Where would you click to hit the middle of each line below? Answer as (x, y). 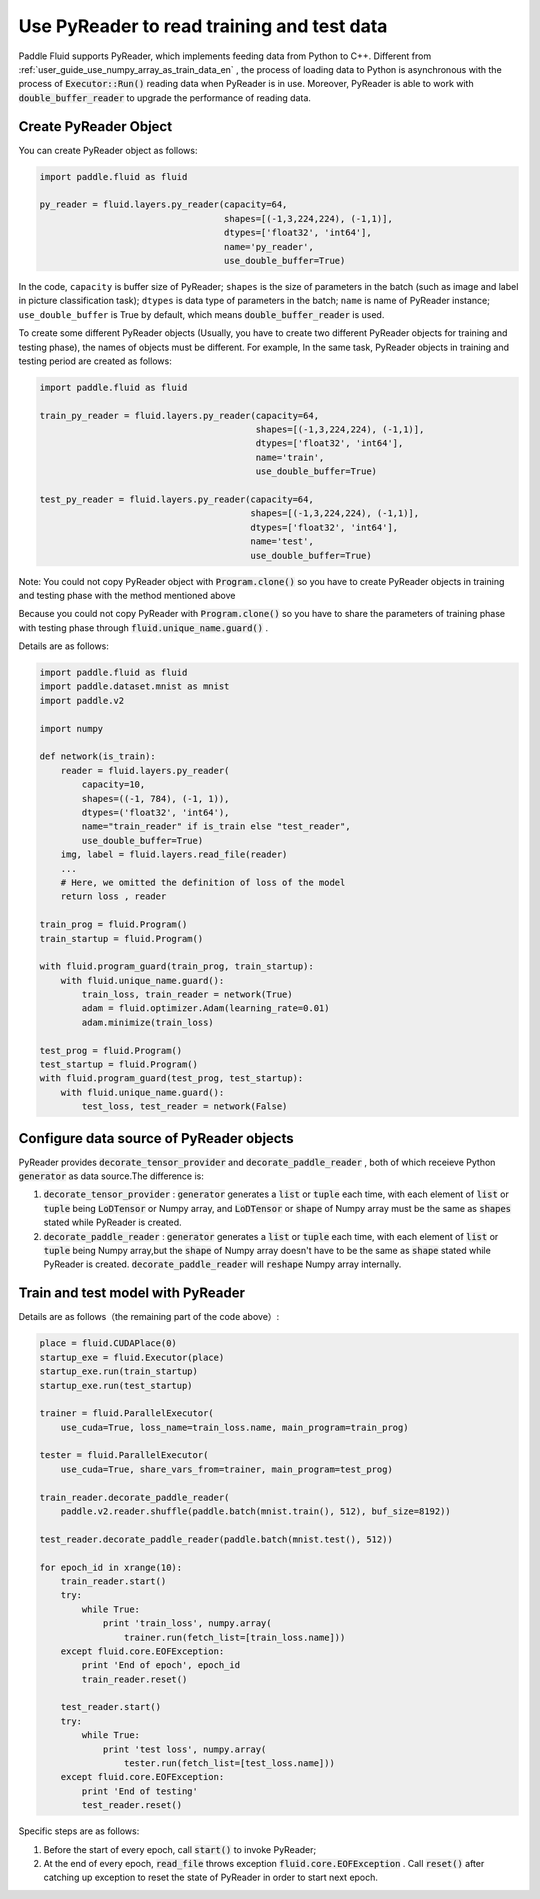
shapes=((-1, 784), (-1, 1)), (155, 798)
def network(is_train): (98, 756)
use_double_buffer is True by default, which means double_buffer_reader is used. (201, 314)
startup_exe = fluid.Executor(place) (132, 1357)
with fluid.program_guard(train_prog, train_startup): (176, 966)
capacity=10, (113, 784)
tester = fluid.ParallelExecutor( (124, 1455)
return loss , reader (113, 896)
